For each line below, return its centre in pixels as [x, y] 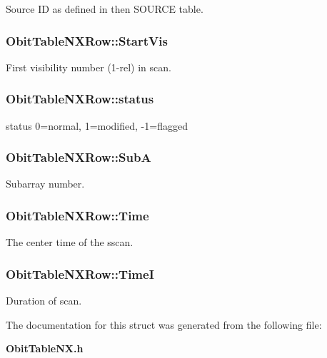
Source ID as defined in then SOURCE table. [105, 9]
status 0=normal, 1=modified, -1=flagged [97, 125]
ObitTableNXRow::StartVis [87, 40]
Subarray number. [45, 184]
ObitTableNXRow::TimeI [80, 273]
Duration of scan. [44, 301]
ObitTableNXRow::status [80, 99]
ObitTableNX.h [45, 348]
